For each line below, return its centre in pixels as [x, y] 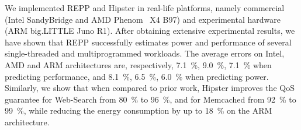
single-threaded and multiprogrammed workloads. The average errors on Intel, [145, 53]
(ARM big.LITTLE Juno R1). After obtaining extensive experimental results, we [150, 31]
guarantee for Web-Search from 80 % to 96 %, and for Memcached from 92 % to [150, 99]
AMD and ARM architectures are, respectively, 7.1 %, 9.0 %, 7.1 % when [138, 64]
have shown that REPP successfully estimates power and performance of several [148, 42]
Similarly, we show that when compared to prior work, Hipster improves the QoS [150, 88]
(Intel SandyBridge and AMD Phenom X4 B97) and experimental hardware [143, 19]
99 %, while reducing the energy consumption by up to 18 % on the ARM [139, 110]
